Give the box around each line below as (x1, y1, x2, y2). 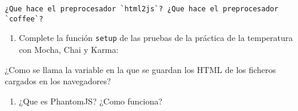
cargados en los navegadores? (5, 75, 111, 87)
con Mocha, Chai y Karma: (19, 43, 119, 55)
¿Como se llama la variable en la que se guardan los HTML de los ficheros (5, 63, 277, 75)
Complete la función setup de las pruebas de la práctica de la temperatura (19, 31, 293, 44)
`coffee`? (5, 14, 44, 23)
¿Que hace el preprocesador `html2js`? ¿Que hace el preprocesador (5, 5, 279, 13)
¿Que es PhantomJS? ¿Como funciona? (19, 94, 162, 107)
